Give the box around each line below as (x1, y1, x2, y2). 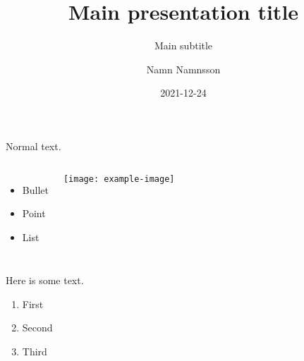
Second (22, 320, 53, 335)
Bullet (22, 182, 49, 197)
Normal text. (6, 138, 61, 153)
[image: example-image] (63, 173, 175, 184)
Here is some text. (6, 273, 84, 288)
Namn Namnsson (146, 61, 221, 76)
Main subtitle (154, 38, 213, 53)
